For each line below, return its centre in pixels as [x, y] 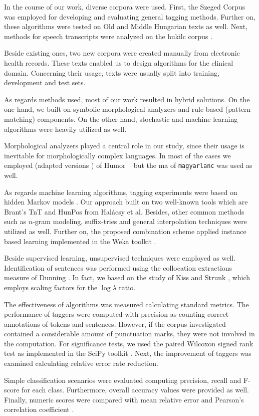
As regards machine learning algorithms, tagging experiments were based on [121, 192]
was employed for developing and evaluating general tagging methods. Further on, [130, 16]
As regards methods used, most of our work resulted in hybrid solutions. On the [127, 99]
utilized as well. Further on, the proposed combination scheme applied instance [125, 231]
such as [15, 221]
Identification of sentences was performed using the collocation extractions [118, 267]
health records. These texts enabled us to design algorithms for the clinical [119, 62]
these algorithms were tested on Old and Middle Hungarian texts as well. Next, [126, 26]
